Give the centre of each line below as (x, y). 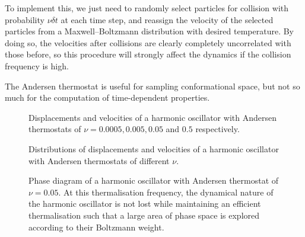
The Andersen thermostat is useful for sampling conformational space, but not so (152, 86)
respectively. (217, 129)
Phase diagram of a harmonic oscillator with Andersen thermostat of (154, 180)
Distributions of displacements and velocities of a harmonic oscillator (154, 148)
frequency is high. (37, 65)
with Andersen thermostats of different (99, 160)
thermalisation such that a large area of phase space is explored (144, 215)
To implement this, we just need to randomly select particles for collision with (147, 8)
